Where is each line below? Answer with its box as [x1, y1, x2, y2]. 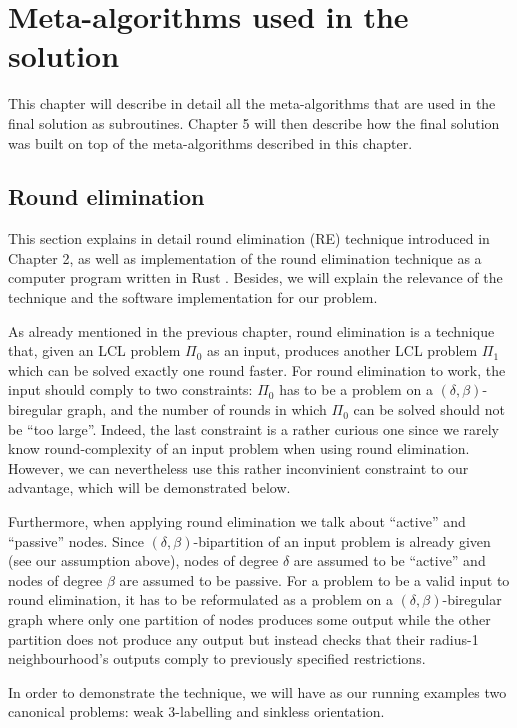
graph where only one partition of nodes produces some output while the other [8, 608, 491, 629]
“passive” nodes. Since [8, 530, 144, 551]
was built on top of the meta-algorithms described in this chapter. [8, 132, 413, 153]
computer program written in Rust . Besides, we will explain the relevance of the [8, 267, 503, 288]
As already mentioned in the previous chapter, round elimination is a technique [8, 320, 495, 341]
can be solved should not [353, 399, 505, 420]
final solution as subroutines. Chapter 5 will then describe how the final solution [8, 112, 500, 133]
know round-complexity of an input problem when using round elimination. [8, 438, 470, 459]
